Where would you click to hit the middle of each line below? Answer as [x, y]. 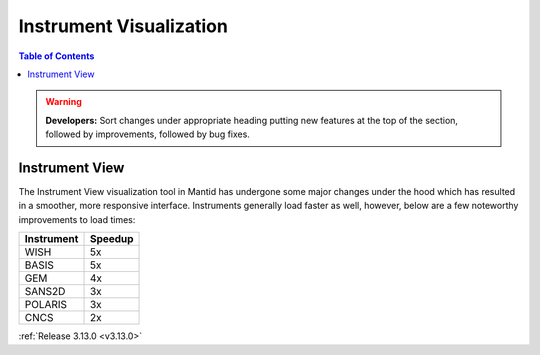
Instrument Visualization [123, 26]
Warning [63, 102]
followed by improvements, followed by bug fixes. [147, 134]
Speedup [111, 239]
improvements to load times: [77, 219]
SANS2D [45, 292]
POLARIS [46, 305]
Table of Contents [56, 56]
